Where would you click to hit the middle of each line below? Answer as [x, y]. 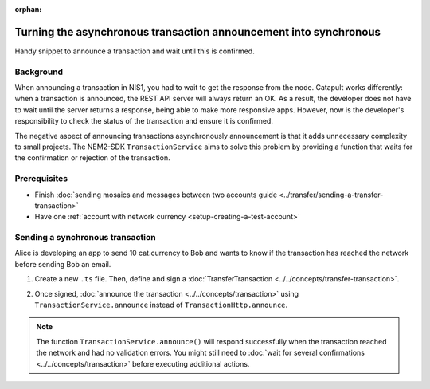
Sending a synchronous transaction [85, 238]
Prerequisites [41, 179]
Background [39, 72]
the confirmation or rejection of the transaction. [92, 158]
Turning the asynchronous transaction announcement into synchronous [198, 32]
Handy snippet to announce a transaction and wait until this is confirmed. [135, 51]
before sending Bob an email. [63, 264]
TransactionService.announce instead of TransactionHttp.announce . [161, 305]
